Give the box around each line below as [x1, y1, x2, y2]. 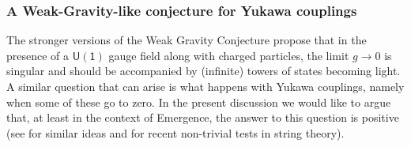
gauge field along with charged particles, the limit [108, 47, 349, 63]
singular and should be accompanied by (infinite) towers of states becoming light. [6, 62, 401, 79]
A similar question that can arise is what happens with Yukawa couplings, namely [6, 78, 405, 94]
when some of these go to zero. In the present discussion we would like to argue [6, 93, 391, 110]
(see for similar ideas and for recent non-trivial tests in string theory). [6, 124, 345, 141]
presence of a [6, 47, 70, 63]
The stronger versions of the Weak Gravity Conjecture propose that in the [6, 32, 367, 48]
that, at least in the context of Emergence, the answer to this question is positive [6, 109, 399, 126]
